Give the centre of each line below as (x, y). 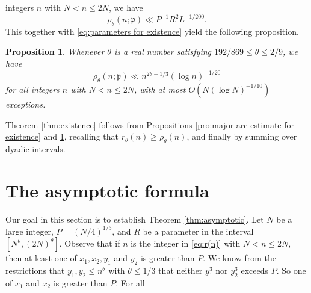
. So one (291, 270)
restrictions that (35, 270)
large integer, (29, 231)
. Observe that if (90, 243)
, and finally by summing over (242, 136)
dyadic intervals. (35, 148)
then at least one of (41, 258)
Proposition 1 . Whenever (55, 51)
